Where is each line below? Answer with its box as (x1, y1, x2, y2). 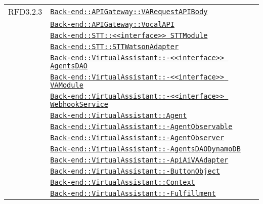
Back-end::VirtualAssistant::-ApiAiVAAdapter (50, 156, 229, 164)
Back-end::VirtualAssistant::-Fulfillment (50, 189, 216, 197)
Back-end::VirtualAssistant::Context (50, 178, 195, 186)
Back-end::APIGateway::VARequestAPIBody (50, 7, 208, 16)
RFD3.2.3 (8, 6, 42, 17)
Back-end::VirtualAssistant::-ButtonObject (50, 167, 220, 175)
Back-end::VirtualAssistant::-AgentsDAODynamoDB (50, 145, 241, 153)
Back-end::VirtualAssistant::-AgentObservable (50, 123, 233, 131)
